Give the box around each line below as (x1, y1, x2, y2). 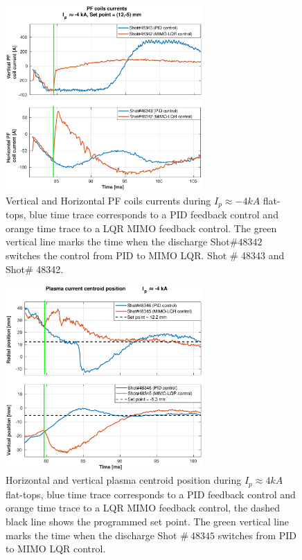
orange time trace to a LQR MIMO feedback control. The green (6, 220, 277, 235)
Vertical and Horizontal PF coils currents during (6, 193, 211, 207)
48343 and (241, 247, 285, 262)
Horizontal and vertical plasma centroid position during (6, 473, 242, 487)
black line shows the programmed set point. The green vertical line (6, 514, 290, 528)
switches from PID (217, 527, 296, 542)
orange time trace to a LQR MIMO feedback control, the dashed (6, 500, 281, 515)
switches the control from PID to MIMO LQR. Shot (6, 247, 227, 262)
